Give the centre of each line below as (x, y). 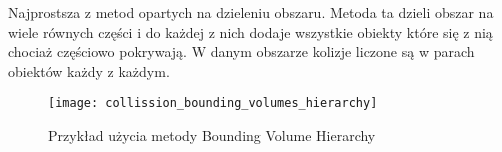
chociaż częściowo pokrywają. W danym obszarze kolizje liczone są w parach (241, 51)
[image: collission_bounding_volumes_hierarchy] (213, 103)
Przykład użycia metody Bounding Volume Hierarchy (212, 135)
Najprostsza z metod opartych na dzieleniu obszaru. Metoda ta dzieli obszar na (251, 12)
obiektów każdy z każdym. (89, 70)
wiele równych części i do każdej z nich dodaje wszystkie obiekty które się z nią (250, 31)
